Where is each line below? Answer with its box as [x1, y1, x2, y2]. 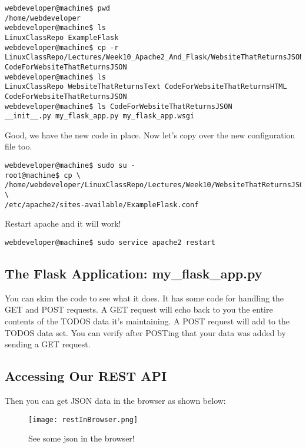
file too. [5, 140, 32, 152]
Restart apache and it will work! [5, 217, 121, 230]
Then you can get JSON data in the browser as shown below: [5, 394, 226, 406]
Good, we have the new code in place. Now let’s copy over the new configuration [5, 128, 295, 141]
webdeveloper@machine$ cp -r [5, 43, 119, 52]
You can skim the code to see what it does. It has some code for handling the [5, 291, 284, 304]
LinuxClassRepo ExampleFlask [5, 33, 119, 42]
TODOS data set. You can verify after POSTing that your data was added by [5, 326, 286, 339]
